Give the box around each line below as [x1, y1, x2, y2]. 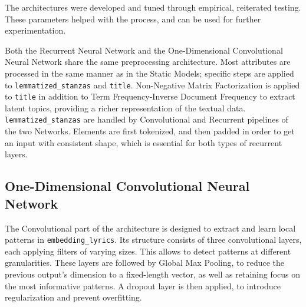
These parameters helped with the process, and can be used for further [5, 12, 261, 25]
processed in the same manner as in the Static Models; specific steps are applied [5, 67, 294, 79]
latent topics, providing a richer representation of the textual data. [5, 101, 246, 114]
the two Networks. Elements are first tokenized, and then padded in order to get [5, 125, 295, 137]
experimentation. [5, 24, 66, 37]
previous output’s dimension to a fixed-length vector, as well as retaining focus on [5, 268, 301, 280]
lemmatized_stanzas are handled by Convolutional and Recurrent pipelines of [5, 113, 288, 126]
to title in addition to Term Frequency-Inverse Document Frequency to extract [5, 90, 295, 103]
